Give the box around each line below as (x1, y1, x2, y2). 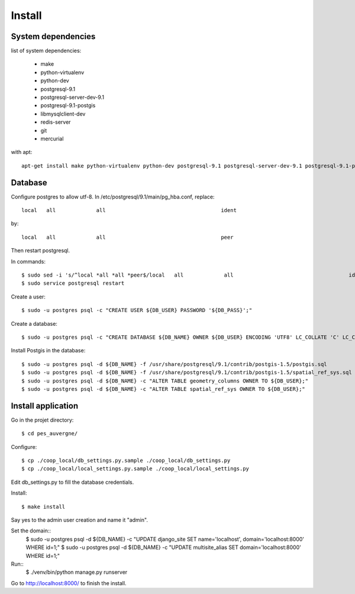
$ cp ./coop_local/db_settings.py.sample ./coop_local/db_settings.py (21, 457, 231, 464)
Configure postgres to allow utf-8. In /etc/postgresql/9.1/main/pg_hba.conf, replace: (11, 193, 215, 200)
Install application (11, 400, 79, 411)
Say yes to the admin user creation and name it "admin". (11, 516, 148, 524)
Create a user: (11, 293, 46, 300)
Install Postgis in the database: (11, 347, 86, 354)
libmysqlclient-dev (40, 110, 86, 117)
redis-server (40, 118, 71, 126)
